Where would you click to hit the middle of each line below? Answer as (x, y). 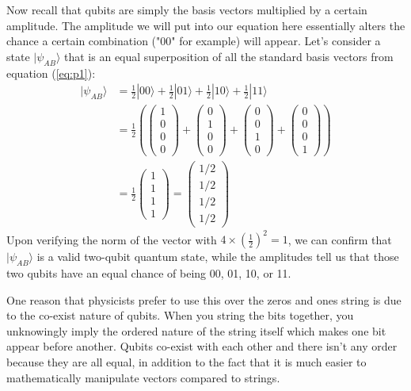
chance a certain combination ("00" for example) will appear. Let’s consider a (194, 41)
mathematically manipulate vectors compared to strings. (143, 377)
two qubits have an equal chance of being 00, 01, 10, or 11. (149, 273)
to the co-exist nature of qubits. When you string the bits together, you (180, 315)
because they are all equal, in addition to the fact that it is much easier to (186, 361)
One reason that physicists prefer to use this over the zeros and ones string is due (204, 299)
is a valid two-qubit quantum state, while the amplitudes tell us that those (218, 257)
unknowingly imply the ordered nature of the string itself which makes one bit (196, 330)
